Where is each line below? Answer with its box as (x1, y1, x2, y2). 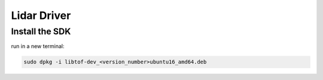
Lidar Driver (11, 9, 71, 22)
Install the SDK (11, 26, 71, 37)
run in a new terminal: (11, 43, 65, 50)
